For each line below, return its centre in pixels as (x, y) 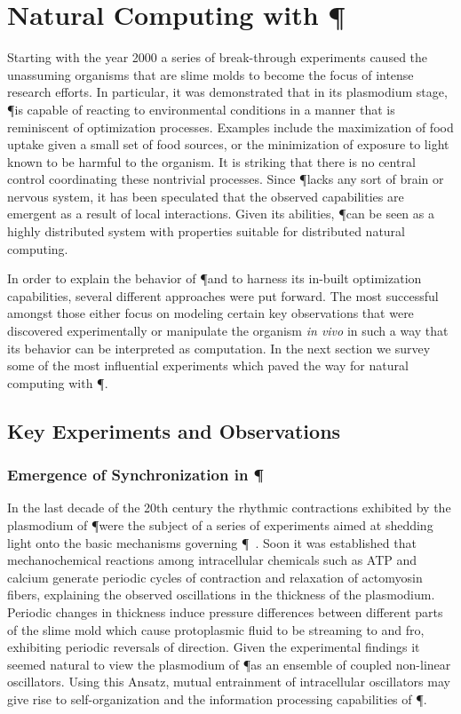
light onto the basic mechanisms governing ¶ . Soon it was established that (212, 542)
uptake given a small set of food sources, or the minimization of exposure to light (228, 144)
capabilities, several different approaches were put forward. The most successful (223, 295)
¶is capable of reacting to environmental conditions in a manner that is (201, 109)
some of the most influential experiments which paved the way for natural (208, 365)
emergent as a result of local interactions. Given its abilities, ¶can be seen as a (221, 214)
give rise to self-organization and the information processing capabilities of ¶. (217, 698)
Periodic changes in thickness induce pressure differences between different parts (225, 611)
